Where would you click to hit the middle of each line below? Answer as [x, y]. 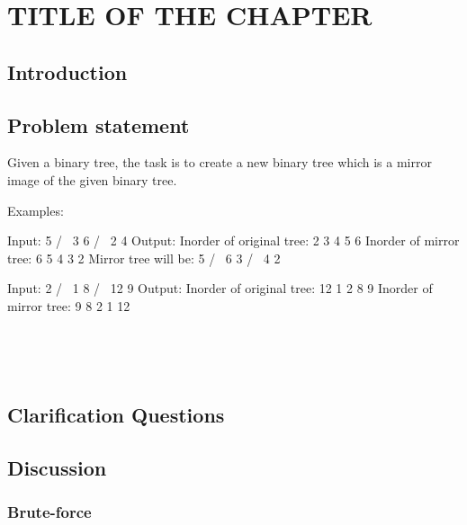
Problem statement [99, 125]
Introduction [67, 71]
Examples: [36, 210]
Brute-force [49, 512]
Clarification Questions [116, 415]
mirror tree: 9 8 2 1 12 [69, 305]
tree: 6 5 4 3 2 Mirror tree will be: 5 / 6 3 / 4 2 [144, 258]
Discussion [57, 467]
